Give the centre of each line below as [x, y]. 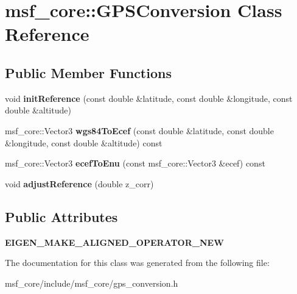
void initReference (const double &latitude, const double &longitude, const [149, 98]
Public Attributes [61, 216]
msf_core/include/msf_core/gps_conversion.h [92, 283]
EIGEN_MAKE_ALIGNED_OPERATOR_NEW [114, 242]
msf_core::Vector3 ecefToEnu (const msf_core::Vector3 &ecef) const [135, 163]
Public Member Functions [88, 72]
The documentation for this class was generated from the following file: [137, 263]
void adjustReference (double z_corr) [79, 183]
